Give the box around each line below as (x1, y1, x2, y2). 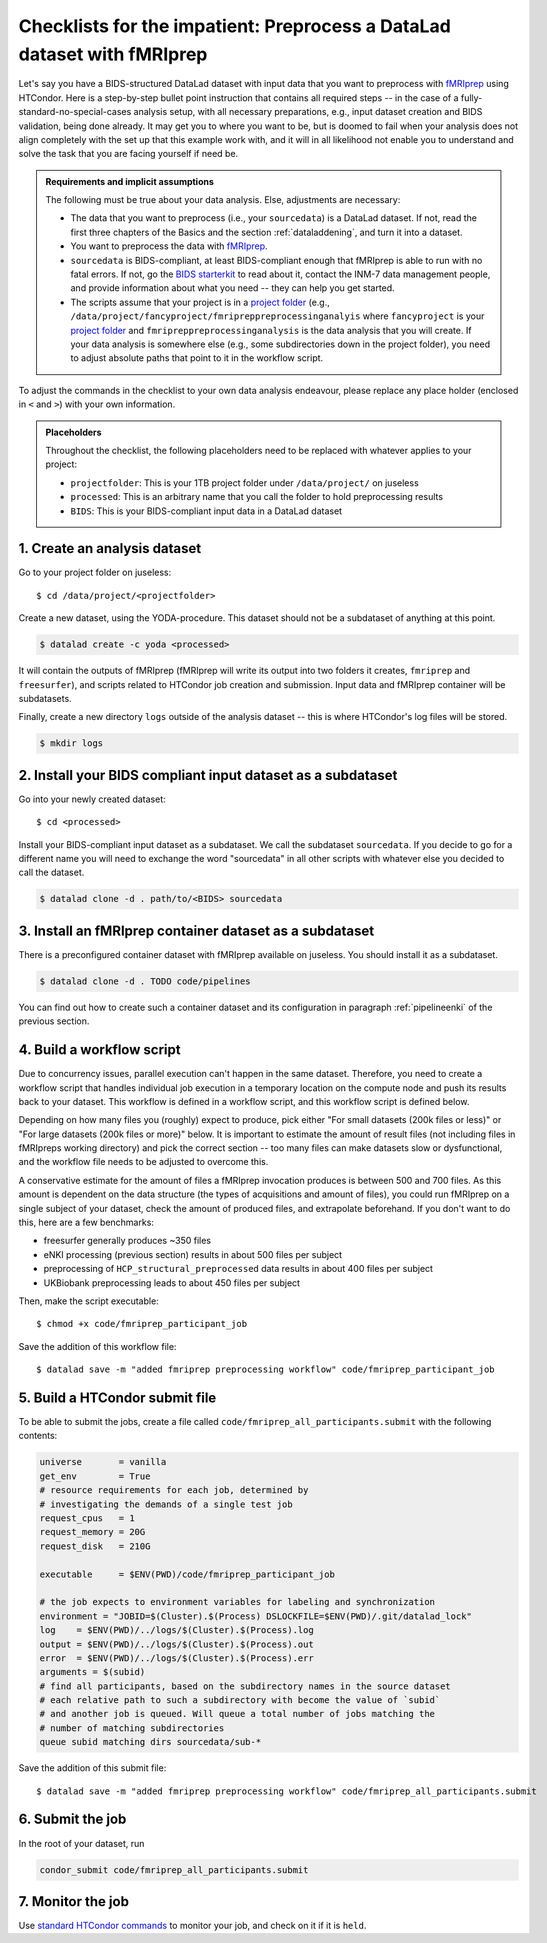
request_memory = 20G (39, 1526, 146, 1538)
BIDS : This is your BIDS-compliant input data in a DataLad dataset (70, 505, 343, 517)
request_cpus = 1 (39, 1513, 135, 1524)
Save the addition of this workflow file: (18, 1340, 177, 1352)
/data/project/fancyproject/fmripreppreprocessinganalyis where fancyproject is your (70, 310, 485, 322)
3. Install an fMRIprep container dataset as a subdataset (18, 922, 375, 939)
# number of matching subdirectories (39, 1722, 225, 1734)
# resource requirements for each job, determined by (39, 1485, 309, 1496)
